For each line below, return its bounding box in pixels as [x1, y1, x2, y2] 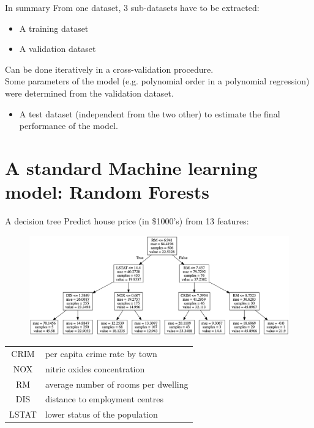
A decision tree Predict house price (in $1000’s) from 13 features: [5, 215, 249, 227]
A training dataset [19, 21, 89, 34]
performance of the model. [19, 119, 118, 132]
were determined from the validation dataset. [5, 86, 174, 99]
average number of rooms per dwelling [45, 377, 189, 390]
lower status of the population [45, 408, 158, 421]
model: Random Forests [5, 179, 209, 204]
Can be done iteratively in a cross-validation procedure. [5, 62, 214, 75]
